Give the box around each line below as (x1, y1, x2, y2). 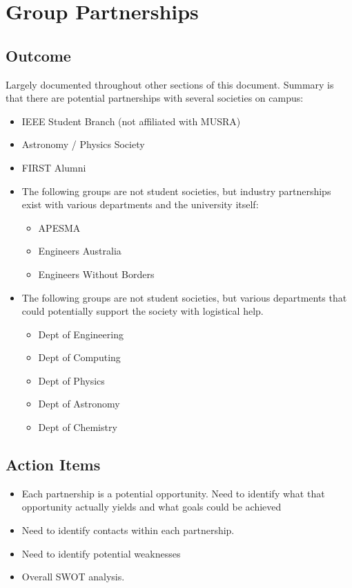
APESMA (38, 220, 81, 235)
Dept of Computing (38, 350, 121, 365)
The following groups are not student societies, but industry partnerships (21, 183, 331, 198)
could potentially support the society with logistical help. (21, 304, 264, 318)
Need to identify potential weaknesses (21, 546, 181, 560)
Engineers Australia (38, 244, 121, 258)
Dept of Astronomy (38, 396, 120, 411)
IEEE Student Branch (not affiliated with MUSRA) (21, 113, 241, 128)
